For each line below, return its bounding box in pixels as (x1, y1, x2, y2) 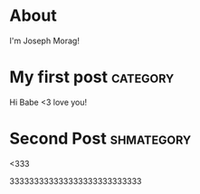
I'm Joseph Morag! (9, 35, 80, 46)
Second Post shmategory (9, 128, 192, 149)
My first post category (9, 67, 175, 88)
